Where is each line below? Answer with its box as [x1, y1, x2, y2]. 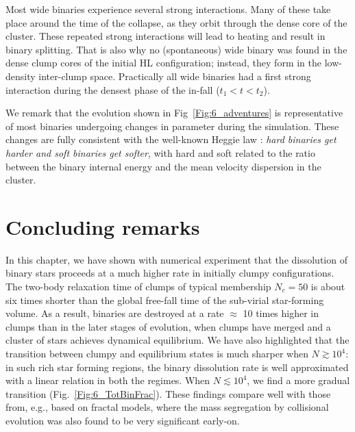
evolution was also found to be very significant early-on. [5, 413, 240, 427]
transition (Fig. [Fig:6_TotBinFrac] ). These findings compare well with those [5, 386, 331, 401]
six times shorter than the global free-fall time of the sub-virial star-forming [5, 292, 324, 307]
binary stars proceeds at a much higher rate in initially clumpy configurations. [5, 266, 334, 280]
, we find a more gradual [247, 373, 350, 387]
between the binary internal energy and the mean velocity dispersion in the [5, 159, 321, 173]
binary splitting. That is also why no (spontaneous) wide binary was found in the [5, 42, 347, 56]
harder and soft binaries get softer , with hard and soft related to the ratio [5, 145, 315, 160]
